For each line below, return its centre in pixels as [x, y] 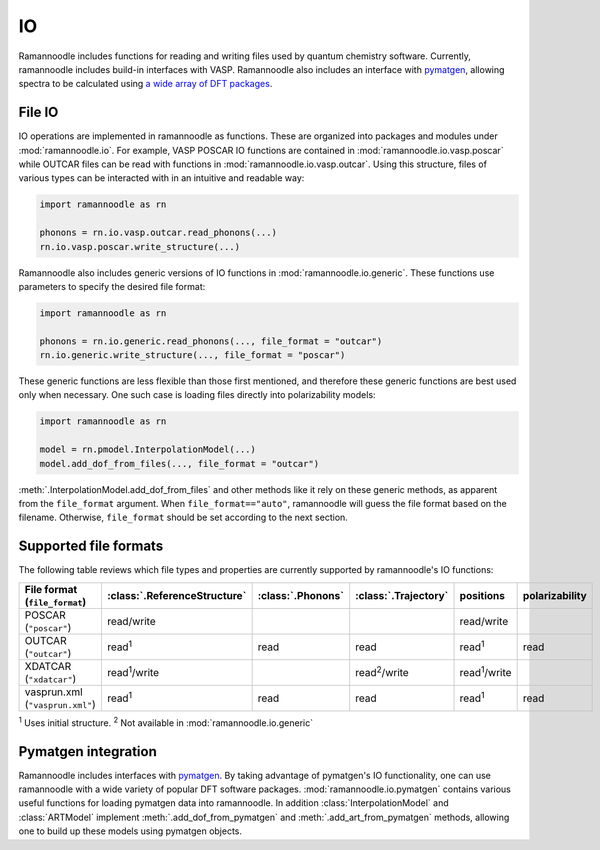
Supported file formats [91, 546]
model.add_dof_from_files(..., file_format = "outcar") [179, 463]
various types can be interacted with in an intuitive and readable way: [161, 178]
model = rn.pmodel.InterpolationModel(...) [148, 449]
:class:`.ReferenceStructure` [176, 595]
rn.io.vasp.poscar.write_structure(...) [139, 246]
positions [482, 595]
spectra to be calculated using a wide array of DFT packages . [145, 84]
